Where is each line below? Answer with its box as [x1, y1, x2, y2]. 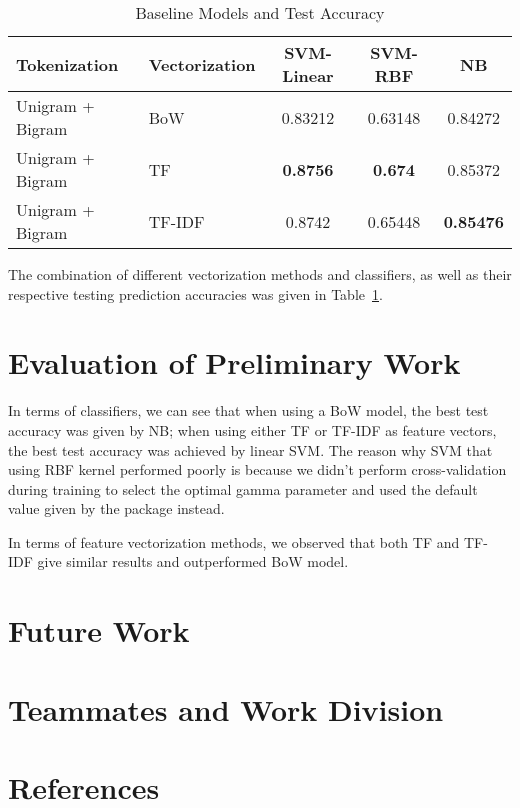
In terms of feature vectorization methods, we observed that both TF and [8, 531, 460, 552]
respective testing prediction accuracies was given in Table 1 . [8, 283, 383, 304]
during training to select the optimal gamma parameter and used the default [8, 478, 478, 499]
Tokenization [16, 52, 119, 76]
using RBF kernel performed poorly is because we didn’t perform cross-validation [8, 459, 507, 480]
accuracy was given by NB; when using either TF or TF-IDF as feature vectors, [8, 419, 497, 440]
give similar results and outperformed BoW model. [37, 551, 349, 572]
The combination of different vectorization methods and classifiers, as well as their [8, 264, 512, 284]
